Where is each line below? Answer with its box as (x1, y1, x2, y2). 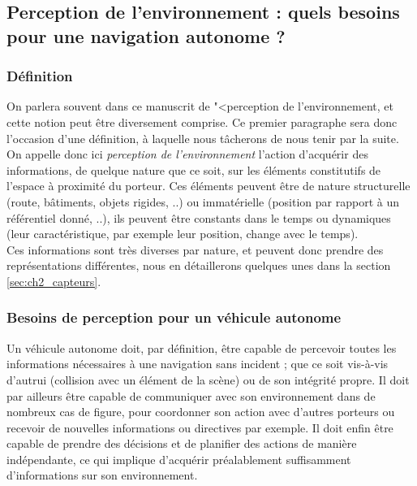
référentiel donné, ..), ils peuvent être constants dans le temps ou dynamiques (6, 209, 391, 226)
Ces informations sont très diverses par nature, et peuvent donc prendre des (6, 241, 384, 258)
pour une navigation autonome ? (6, 23, 286, 48)
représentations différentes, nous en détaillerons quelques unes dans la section (6, 257, 391, 274)
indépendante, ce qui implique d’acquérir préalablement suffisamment (6, 450, 351, 467)
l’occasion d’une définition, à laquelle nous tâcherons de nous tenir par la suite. (6, 129, 399, 146)
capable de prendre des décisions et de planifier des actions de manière (6, 435, 357, 452)
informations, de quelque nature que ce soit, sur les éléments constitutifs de (6, 161, 381, 178)
